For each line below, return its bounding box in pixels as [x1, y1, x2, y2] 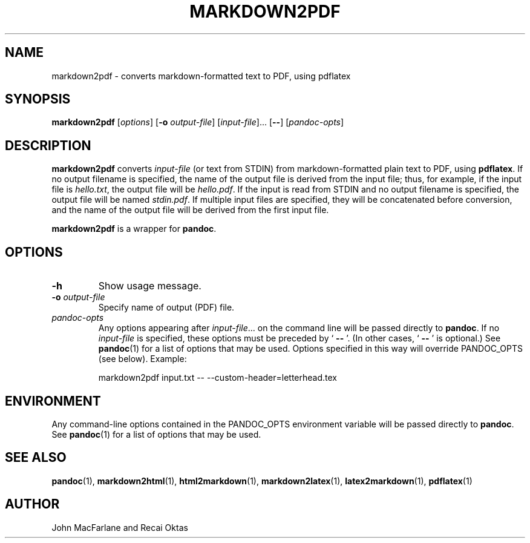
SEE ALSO [5, 450, 67, 466]
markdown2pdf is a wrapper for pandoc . [51, 223, 217, 234]
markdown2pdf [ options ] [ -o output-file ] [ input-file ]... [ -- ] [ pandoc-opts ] [51, 117, 344, 128]
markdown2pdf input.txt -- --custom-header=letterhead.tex [98, 372, 337, 383]
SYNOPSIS [5, 91, 71, 107]
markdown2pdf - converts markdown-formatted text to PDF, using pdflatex [51, 70, 351, 81]
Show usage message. [98, 280, 201, 292]
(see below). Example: [98, 354, 187, 364]
